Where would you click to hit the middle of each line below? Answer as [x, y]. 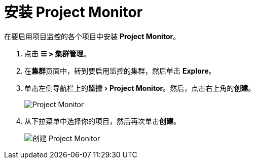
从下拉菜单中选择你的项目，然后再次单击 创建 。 [102, 121]
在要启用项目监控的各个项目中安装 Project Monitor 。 [92, 36]
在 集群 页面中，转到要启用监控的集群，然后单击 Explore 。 [120, 71]
